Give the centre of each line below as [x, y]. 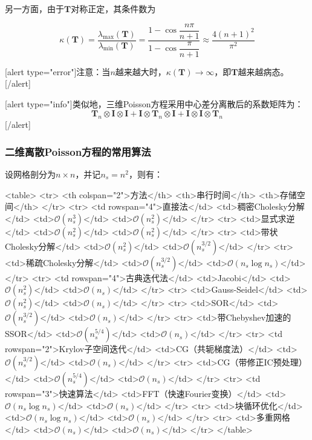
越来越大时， [141, 71]
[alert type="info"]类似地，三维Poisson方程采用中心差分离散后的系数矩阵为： [154, 103]
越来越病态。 [263, 71]
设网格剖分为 [30, 174]
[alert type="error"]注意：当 [58, 71]
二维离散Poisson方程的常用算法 [78, 151]
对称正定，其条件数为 [113, 8]
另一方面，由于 [34, 8]
